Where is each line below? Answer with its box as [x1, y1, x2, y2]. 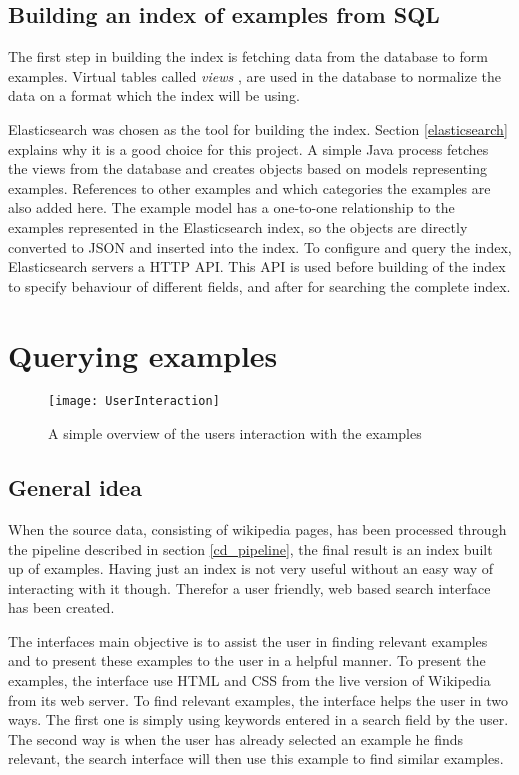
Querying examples [8, 334, 278, 375]
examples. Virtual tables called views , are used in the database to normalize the [8, 65, 502, 86]
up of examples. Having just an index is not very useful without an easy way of [8, 558, 493, 579]
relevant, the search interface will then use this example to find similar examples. [8, 748, 504, 769]
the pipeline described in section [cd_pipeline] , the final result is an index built [8, 538, 493, 559]
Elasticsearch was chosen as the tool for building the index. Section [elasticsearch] [8, 118, 508, 139]
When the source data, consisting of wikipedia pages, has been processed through [8, 518, 507, 539]
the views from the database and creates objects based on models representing [8, 158, 487, 179]
